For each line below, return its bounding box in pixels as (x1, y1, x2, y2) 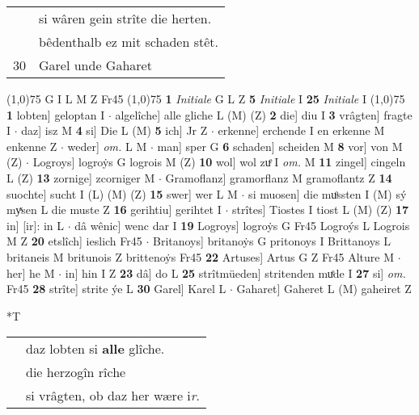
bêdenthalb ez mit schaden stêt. (39, 32, 218, 51)
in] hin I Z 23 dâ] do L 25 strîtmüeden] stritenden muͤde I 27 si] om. (65, 264, 406, 281)
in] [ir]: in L (6, 216, 65, 233)
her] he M (6, 264, 55, 281)
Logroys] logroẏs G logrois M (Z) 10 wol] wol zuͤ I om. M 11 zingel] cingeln (32, 153, 406, 170)
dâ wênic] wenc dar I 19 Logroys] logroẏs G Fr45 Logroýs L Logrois (74, 216, 410, 233)
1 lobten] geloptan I (6, 106, 105, 123)
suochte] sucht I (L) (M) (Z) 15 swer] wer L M (6, 185, 238, 202)
